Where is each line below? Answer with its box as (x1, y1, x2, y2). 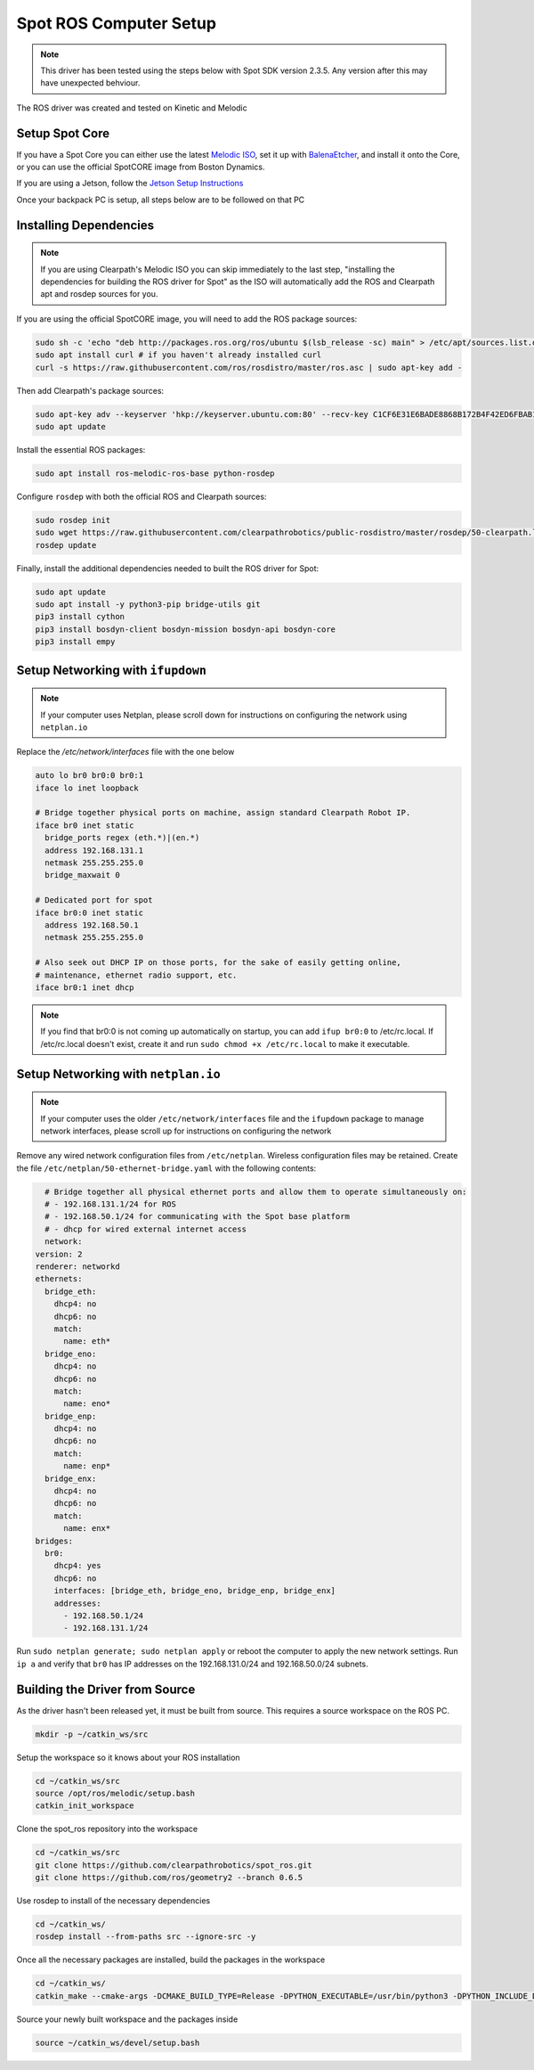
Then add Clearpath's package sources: (16, 385, 165, 396)
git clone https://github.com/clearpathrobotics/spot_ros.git (35, 1860, 312, 1870)
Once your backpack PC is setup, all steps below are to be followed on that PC (16, 194, 305, 205)
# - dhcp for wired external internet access (44, 1223, 247, 1234)
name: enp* (63, 1461, 111, 1471)
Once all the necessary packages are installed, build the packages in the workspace (16, 1954, 326, 1965)
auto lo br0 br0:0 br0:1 (35, 771, 144, 781)
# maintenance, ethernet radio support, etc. (35, 970, 238, 980)
